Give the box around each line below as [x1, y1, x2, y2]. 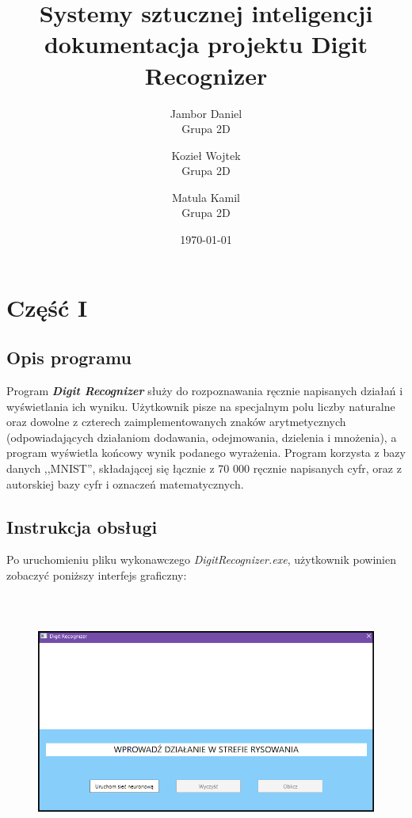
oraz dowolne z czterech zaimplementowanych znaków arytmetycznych [6, 413, 346, 430]
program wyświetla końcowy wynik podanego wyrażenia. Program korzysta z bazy [6, 444, 406, 461]
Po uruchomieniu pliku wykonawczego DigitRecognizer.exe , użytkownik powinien [6, 551, 396, 568]
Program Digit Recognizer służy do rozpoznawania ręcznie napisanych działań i [6, 382, 403, 399]
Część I [6, 291, 88, 323]
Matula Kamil [172, 188, 240, 205]
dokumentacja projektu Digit [44, 28, 368, 60]
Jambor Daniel [170, 105, 242, 121]
